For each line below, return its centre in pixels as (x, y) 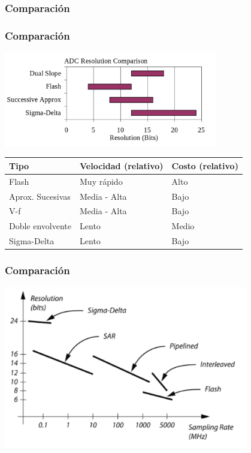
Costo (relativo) (205, 165)
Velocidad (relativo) (122, 165)
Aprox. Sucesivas (40, 196)
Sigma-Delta (32, 241)
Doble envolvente (40, 226)
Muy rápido (101, 181)
